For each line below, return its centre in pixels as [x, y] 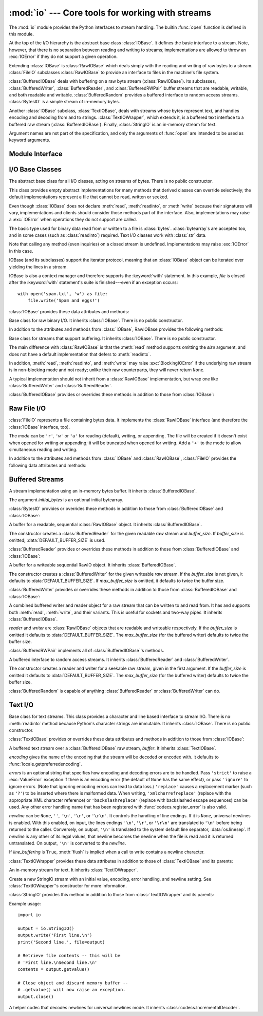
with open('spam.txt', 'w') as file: [63, 294]
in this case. [21, 251]
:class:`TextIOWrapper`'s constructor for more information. [68, 885]
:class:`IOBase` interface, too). [39, 427]
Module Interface [36, 154]
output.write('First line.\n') [55, 935]
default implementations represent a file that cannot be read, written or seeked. [89, 197]
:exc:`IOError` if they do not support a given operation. [63, 56]
